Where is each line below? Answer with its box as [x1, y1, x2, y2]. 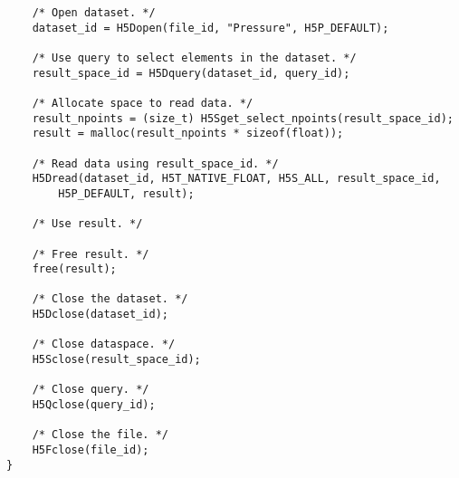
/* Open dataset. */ [32, 6, 156, 19]
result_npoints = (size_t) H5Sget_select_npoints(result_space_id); [32, 111, 454, 125]
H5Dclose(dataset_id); [32, 308, 168, 321]
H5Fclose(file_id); [32, 444, 149, 457]
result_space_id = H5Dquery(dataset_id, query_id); [32, 66, 350, 80]
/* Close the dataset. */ [32, 292, 188, 306]
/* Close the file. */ [32, 428, 168, 442]
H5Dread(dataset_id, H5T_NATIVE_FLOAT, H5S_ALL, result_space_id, [32, 172, 441, 186]
